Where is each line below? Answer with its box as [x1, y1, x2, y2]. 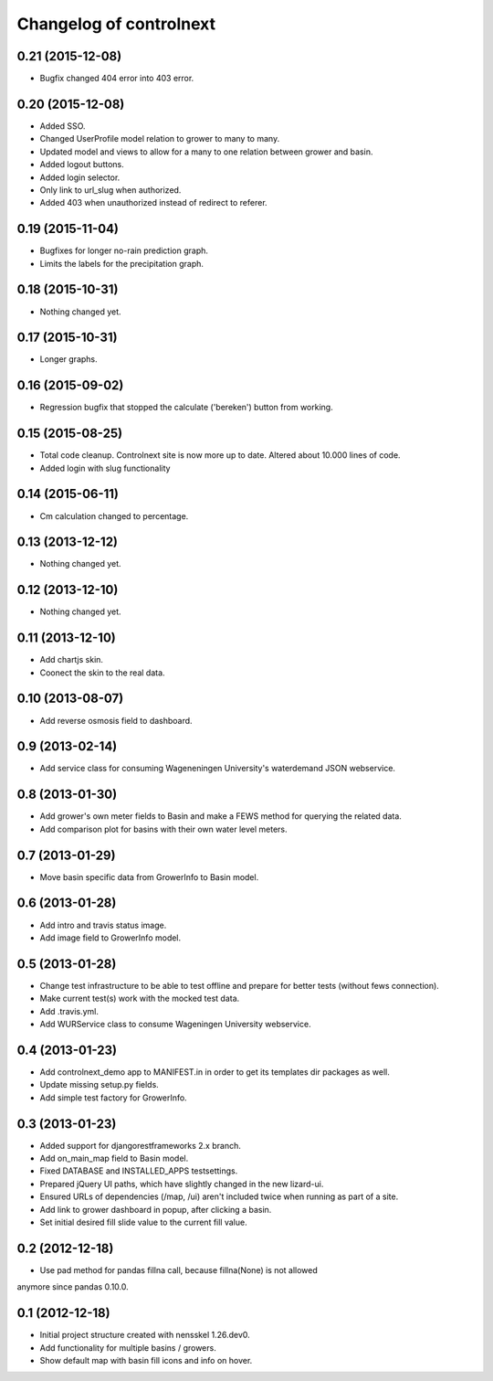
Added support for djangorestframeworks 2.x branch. [39, 1140, 241, 1151]
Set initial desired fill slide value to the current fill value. [39, 1216, 247, 1227]
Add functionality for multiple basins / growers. [39, 1342, 216, 1353]
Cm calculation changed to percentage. [39, 510, 189, 521]
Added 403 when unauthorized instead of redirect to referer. [39, 197, 268, 208]
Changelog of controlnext [16, 14, 216, 34]
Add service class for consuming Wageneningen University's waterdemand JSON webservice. [39, 763, 396, 774]
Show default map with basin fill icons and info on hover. [39, 1354, 253, 1365]
